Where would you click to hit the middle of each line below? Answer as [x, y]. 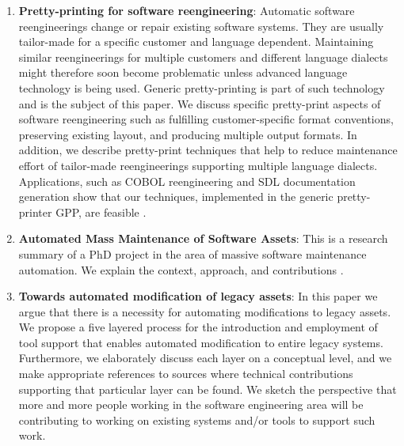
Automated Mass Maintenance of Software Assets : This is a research [203, 238]
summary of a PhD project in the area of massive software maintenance [192, 253]
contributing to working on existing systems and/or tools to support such [197, 420]
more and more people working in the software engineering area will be [191, 404]
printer [35, 212]
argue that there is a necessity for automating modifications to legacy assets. [205, 311]
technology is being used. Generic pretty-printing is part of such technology [202, 87]
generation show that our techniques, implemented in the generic [176, 197]
